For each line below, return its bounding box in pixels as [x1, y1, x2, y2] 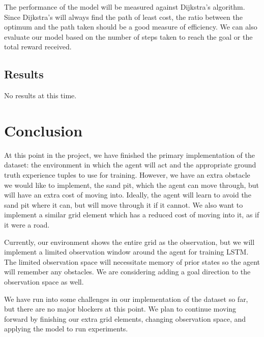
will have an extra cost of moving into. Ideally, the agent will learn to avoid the [4, 189, 251, 200]
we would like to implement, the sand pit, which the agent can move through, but [4, 179, 259, 190]
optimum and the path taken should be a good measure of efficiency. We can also [4, 21, 257, 32]
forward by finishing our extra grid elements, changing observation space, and [4, 313, 246, 324]
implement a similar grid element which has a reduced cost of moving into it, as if [4, 209, 259, 220]
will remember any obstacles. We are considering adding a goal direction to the [4, 266, 251, 277]
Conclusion [4, 120, 83, 141]
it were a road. [4, 219, 50, 230]
